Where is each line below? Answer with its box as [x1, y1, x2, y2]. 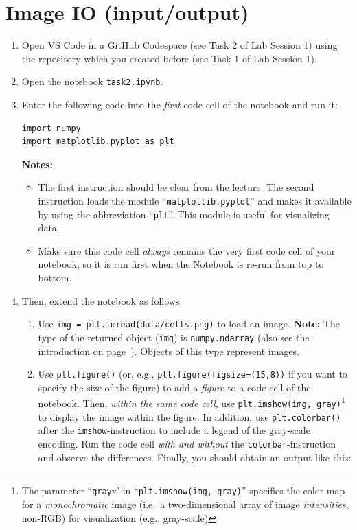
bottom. [38, 270, 72, 285]
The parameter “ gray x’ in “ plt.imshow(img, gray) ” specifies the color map [21, 483, 345, 498]
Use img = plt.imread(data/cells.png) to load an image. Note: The [38, 316, 341, 331]
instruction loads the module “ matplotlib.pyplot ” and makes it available [38, 193, 352, 207]
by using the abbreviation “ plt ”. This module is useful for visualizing [38, 207, 330, 221]
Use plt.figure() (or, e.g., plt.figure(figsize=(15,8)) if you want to [38, 367, 347, 381]
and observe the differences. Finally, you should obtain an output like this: [38, 450, 352, 464]
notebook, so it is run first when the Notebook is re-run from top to [38, 257, 324, 271]
